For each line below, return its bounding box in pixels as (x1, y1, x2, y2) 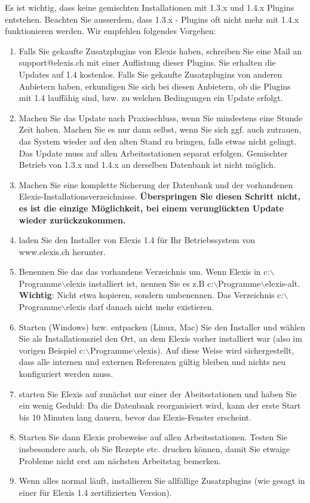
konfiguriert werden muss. (19, 367, 113, 380)
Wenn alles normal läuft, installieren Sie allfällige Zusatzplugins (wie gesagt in (19, 474, 305, 487)
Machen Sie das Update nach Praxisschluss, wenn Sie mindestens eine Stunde (19, 111, 303, 124)
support (19, 56, 47, 69)
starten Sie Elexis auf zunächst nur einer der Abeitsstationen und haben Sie (19, 387, 297, 400)
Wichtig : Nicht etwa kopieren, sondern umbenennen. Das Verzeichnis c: (19, 289, 284, 301)
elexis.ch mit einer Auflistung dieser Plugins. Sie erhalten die (53, 56, 276, 69)
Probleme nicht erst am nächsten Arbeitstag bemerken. (19, 454, 221, 467)
